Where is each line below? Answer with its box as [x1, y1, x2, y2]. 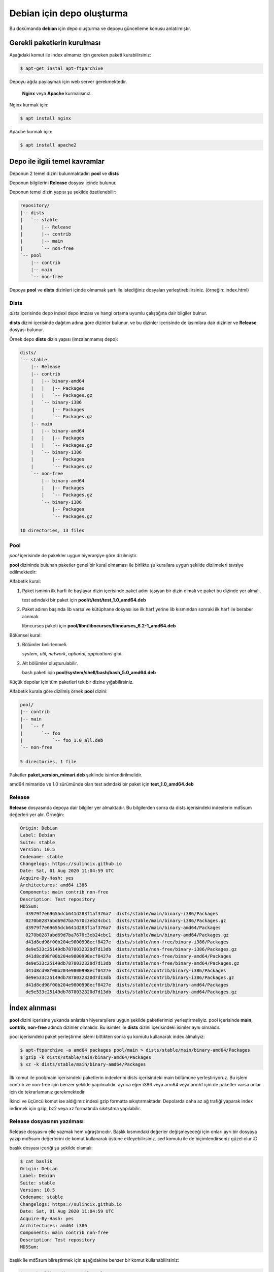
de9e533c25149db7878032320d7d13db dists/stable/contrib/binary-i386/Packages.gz [25, 975, 234, 980]
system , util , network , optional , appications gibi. [22, 651, 123, 657]
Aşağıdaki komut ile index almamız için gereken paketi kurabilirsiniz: [9, 52, 152, 58]
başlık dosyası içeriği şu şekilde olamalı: [9, 1145, 93, 1151]
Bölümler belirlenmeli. [22, 642, 68, 648]
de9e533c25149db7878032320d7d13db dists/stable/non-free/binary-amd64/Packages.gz [25, 961, 239, 966]
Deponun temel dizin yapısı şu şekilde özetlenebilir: [9, 189, 117, 195]
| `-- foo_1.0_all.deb [20, 737, 104, 743]
